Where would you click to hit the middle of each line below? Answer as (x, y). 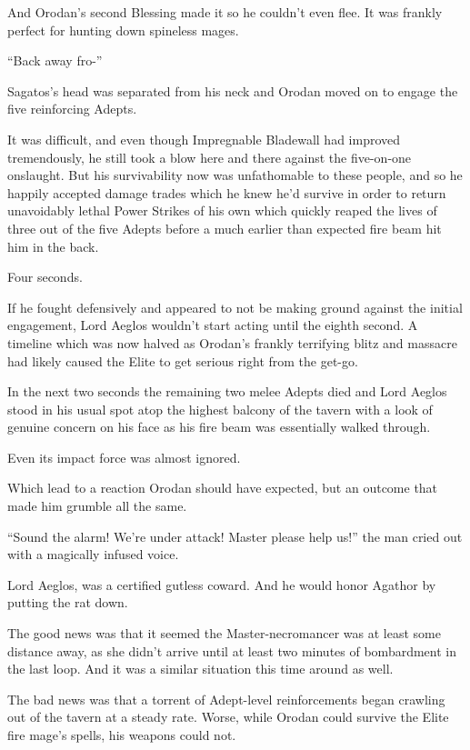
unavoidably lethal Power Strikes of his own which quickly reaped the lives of (222, 210)
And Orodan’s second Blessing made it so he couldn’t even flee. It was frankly (225, 12)
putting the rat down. (68, 602)
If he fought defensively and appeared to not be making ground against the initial (235, 307)
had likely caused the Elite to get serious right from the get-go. (183, 360)
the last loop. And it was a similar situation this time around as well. (200, 669)
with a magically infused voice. (93, 554)
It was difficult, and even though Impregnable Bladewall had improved (204, 139)
